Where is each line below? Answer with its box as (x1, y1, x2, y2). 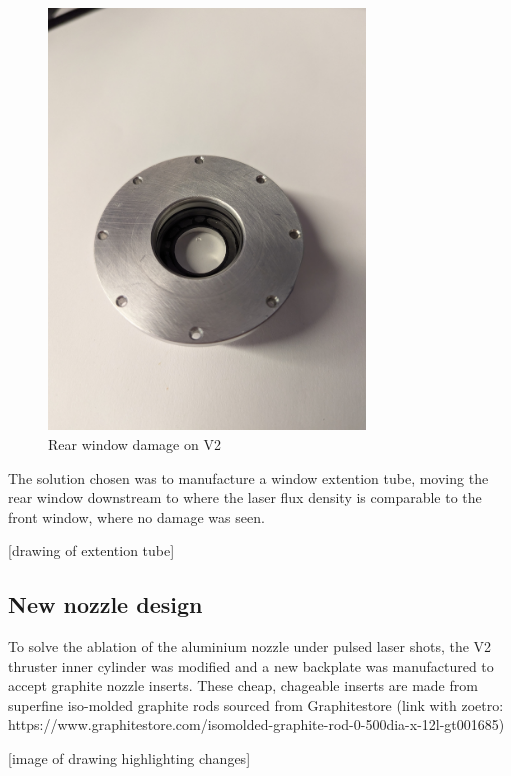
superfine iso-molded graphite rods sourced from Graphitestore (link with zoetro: (8, 694, 504, 715)
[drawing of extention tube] (8, 540, 175, 561)
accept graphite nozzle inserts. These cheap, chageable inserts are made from (8, 675, 478, 696)
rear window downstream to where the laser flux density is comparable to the (8, 487, 482, 508)
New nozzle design (8, 589, 203, 620)
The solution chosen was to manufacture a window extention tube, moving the (8, 467, 489, 488)
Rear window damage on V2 (48, 433, 221, 454)
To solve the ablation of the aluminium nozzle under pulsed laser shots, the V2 (8, 636, 492, 657)
